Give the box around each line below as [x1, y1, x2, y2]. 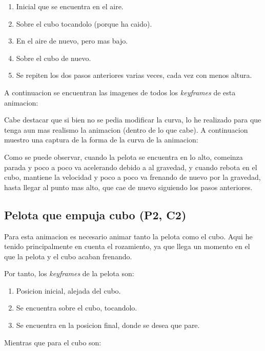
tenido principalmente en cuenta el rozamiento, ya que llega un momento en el [4, 241, 250, 252]
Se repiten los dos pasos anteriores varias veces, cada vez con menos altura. [16, 70, 252, 80]
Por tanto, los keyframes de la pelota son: [4, 268, 134, 279]
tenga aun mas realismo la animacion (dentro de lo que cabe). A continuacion [4, 124, 248, 135]
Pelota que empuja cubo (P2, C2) [4, 207, 187, 222]
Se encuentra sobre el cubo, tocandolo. [16, 302, 137, 313]
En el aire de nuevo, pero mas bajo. [16, 35, 128, 46]
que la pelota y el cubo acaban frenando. [4, 251, 132, 261]
